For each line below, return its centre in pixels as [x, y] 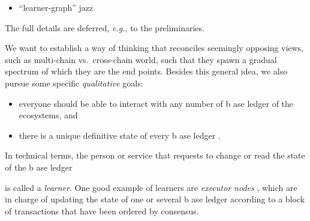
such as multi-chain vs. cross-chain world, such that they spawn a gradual [141, 59]
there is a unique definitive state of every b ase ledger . [120, 135]
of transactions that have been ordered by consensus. [102, 210]
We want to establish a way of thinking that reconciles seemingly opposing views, [154, 48]
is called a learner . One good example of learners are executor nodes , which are [151, 187]
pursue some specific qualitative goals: [74, 83]
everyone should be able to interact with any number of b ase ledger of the [156, 103]
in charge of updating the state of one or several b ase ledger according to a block [155, 199]
